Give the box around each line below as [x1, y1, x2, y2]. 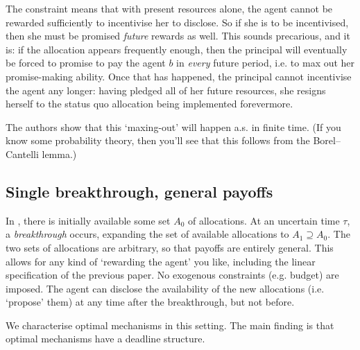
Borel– [313, 133, 341, 148]
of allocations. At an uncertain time [187, 213, 340, 227]
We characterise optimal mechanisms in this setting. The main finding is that [6, 317, 334, 332]
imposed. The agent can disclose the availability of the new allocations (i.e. [6, 281, 325, 295]
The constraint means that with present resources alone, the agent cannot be [6, 1, 333, 15]
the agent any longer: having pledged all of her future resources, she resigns [6, 82, 326, 97]
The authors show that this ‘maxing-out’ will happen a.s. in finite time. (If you [6, 119, 341, 134]
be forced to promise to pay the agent [6, 55, 166, 70]
